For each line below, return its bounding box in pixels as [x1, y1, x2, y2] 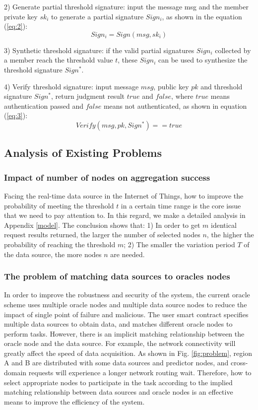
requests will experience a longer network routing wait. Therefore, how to [28, 367, 252, 378]
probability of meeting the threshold [4, 200, 114, 210]
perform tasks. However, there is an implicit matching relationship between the [4, 328, 245, 339]
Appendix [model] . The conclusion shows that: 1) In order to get [4, 219, 200, 230]
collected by [215, 45, 251, 55]
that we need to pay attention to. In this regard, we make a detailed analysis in [4, 210, 246, 220]
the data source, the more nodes [4, 249, 102, 259]
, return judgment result [51, 91, 125, 101]
